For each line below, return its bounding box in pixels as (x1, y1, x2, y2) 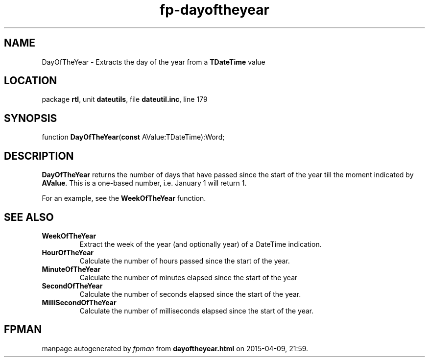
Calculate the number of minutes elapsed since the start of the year (79, 273, 298, 282)
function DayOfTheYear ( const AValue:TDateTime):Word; (42, 133, 225, 142)
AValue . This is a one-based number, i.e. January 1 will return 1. (42, 179, 247, 188)
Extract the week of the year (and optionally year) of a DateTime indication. (79, 240, 322, 248)
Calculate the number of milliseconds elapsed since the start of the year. (79, 306, 314, 315)
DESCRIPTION (4, 149, 74, 162)
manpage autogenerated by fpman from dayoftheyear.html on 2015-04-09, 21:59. (42, 344, 309, 353)
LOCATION (4, 74, 57, 87)
